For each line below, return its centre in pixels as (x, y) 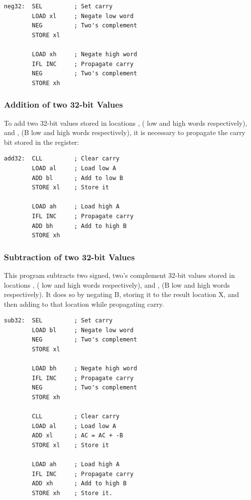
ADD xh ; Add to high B (79, 484)
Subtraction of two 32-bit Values (69, 257)
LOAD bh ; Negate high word (85, 369)
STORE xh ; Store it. (72, 493)
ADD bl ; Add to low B (78, 178)
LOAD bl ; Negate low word (83, 330)
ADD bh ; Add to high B (79, 226)
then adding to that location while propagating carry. (84, 304)
